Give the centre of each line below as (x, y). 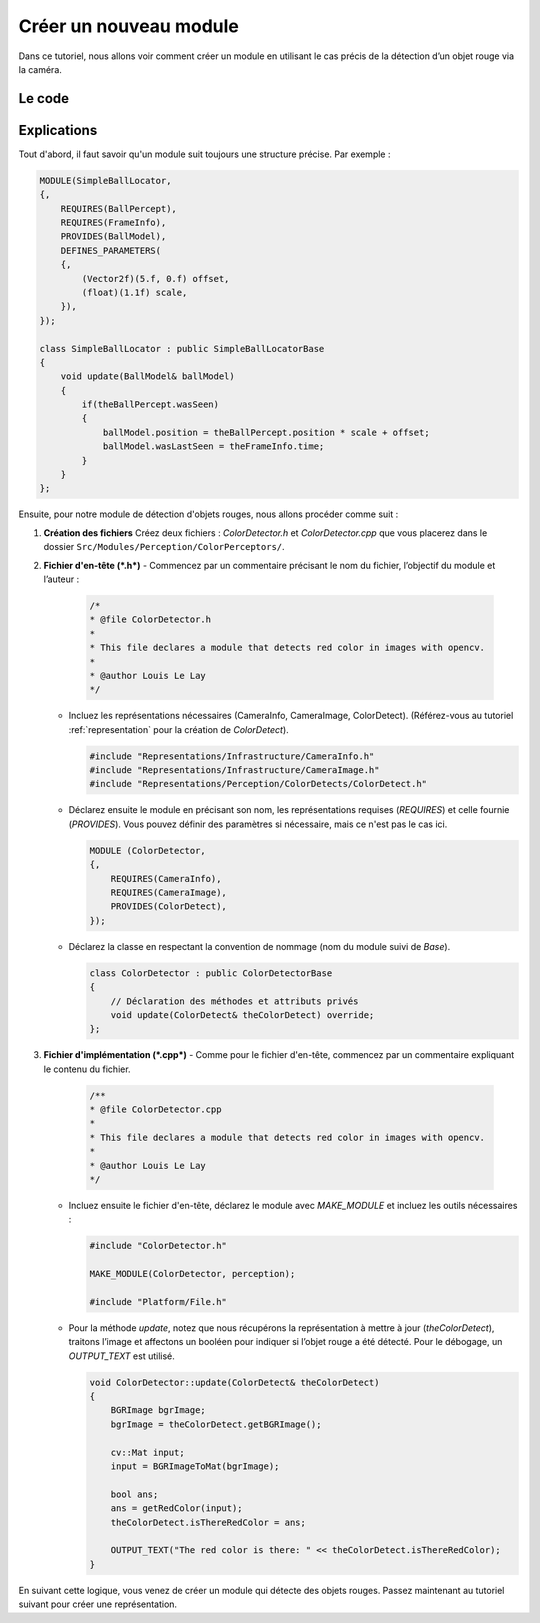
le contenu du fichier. (87, 1069)
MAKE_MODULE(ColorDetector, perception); (192, 1274)
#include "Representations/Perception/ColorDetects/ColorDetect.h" (258, 784)
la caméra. (40, 69)
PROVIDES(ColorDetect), (168, 906)
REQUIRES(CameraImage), (168, 892)
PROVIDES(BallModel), (113, 236)
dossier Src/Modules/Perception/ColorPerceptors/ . (164, 547)
